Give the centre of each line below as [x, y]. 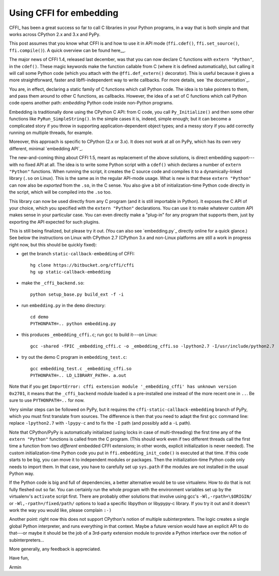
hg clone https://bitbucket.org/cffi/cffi [82, 265]
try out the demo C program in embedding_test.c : [74, 357]
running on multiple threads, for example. [51, 133]
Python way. [22, 474]
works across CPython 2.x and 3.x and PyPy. [55, 34]
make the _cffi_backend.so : [53, 283]
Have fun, [19, 558]
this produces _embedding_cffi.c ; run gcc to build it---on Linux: [89, 335]
